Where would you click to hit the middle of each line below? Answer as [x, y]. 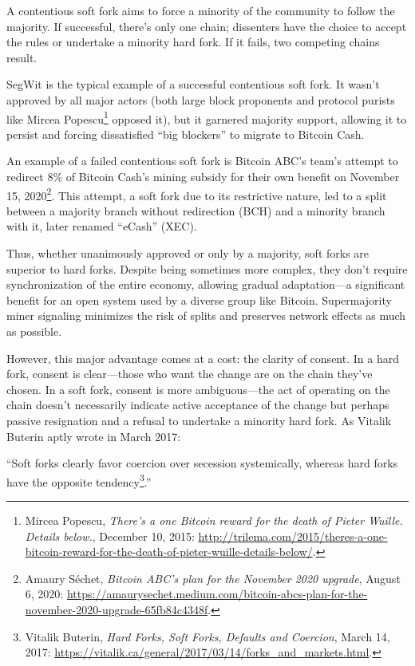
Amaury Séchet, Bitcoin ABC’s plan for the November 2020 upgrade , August [213, 578]
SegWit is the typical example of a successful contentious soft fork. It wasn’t [193, 84]
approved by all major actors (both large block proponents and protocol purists [201, 99]
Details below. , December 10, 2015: [110, 536]
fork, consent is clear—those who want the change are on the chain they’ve [190, 374]
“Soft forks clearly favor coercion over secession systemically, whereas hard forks [202, 463]
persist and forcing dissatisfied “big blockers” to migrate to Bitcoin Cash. [186, 134]
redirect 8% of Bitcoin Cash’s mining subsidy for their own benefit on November [203, 176]
